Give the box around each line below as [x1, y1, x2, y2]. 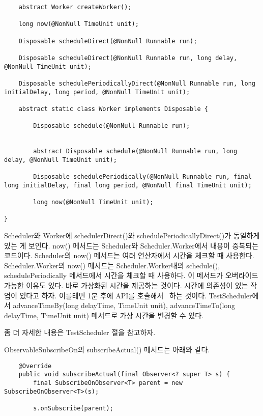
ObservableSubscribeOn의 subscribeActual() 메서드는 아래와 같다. [4, 344, 210, 354]
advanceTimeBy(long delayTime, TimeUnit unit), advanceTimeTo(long [13, 300, 236, 311]
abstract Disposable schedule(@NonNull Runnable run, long [33, 148, 238, 155]
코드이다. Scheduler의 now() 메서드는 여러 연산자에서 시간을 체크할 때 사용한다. [4, 250, 254, 261]
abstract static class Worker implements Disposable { [18, 105, 208, 113]
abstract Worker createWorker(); [18, 4, 132, 11]
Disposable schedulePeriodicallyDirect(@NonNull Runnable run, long [18, 79, 255, 87]
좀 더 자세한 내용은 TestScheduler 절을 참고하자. [4, 327, 156, 338]
